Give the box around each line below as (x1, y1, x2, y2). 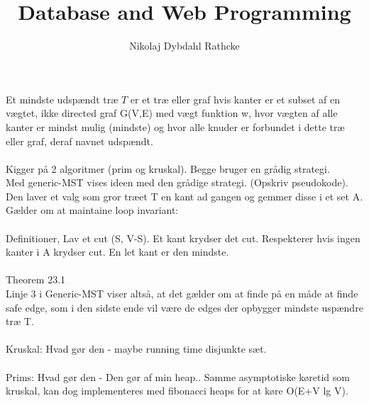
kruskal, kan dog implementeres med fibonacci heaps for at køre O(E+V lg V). (6, 383, 348, 398)
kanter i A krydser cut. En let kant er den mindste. (6, 244, 229, 259)
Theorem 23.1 (6, 272, 66, 287)
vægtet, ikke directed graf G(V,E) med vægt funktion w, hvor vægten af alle (6, 106, 338, 120)
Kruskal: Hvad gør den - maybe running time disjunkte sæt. (6, 341, 267, 356)
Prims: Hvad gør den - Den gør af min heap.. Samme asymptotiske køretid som (6, 369, 350, 384)
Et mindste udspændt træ (6, 91, 119, 106)
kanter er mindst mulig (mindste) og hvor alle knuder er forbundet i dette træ (6, 119, 345, 134)
